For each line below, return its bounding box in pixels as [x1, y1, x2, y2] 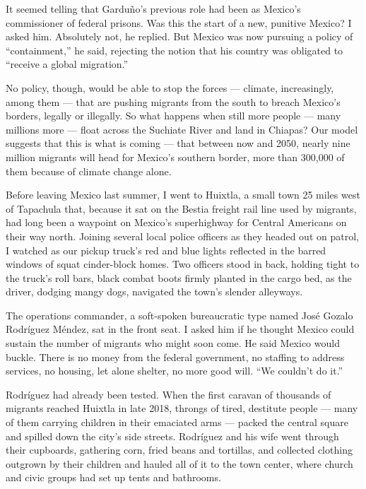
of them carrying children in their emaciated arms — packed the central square [6, 415, 348, 430]
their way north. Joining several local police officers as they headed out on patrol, [6, 228, 359, 243]
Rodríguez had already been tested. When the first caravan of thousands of [6, 387, 331, 401]
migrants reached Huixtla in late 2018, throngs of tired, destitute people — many [6, 401, 358, 416]
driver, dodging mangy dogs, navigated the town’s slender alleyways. [6, 284, 303, 299]
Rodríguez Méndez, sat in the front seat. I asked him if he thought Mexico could [6, 322, 355, 336]
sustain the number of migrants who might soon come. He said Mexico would [6, 336, 340, 350]
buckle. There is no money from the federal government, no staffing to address [6, 349, 345, 364]
